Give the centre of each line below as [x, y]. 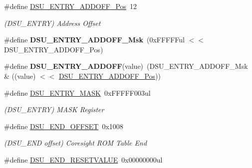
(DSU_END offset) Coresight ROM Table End [76, 143]
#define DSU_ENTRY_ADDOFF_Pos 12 [71, 6]
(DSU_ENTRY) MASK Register [54, 109]
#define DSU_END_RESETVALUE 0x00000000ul [83, 159]
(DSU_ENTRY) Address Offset [52, 23]
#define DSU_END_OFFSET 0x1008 [64, 126]
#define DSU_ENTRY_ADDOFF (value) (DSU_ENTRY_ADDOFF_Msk [126, 66]
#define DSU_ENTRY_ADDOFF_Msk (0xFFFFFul [95, 40]
